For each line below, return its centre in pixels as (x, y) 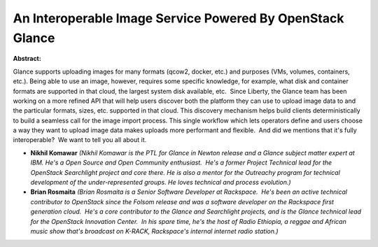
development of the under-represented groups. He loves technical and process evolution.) (161, 183)
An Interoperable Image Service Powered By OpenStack (178, 18)
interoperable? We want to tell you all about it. (80, 140)
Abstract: (27, 59)
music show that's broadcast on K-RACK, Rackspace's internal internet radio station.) (155, 231)
